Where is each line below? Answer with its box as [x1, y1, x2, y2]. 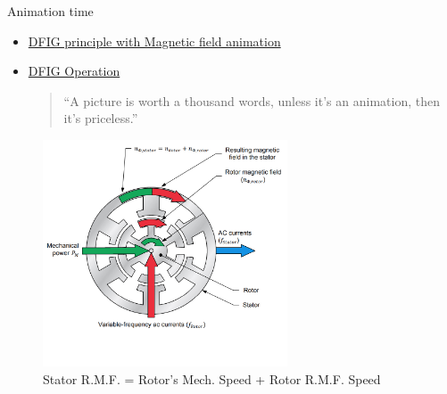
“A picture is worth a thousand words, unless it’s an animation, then [63, 91, 440, 110]
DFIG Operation [28, 62, 120, 80]
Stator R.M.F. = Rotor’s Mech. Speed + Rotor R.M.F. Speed [43, 369, 381, 388]
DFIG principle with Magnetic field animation [28, 31, 281, 50]
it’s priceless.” [63, 109, 138, 127]
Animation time [7, 2, 94, 20]
